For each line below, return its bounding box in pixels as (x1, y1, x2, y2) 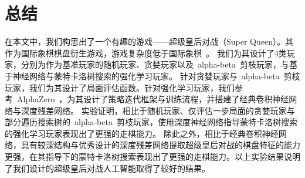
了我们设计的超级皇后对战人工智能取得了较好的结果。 (5, 162, 210, 174)
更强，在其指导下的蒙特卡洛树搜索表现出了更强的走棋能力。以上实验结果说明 (5, 150, 300, 163)
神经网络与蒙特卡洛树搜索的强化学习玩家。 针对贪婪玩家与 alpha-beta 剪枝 (12, 69, 300, 82)
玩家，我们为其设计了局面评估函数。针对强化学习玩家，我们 (5, 81, 235, 93)
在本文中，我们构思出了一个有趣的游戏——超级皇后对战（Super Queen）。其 (5, 35, 293, 48)
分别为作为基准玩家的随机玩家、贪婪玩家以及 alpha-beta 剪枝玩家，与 (21, 58, 289, 70)
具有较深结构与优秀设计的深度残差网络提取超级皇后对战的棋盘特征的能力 (21, 139, 300, 151)
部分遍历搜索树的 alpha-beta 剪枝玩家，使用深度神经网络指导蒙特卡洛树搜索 (5, 116, 297, 128)
